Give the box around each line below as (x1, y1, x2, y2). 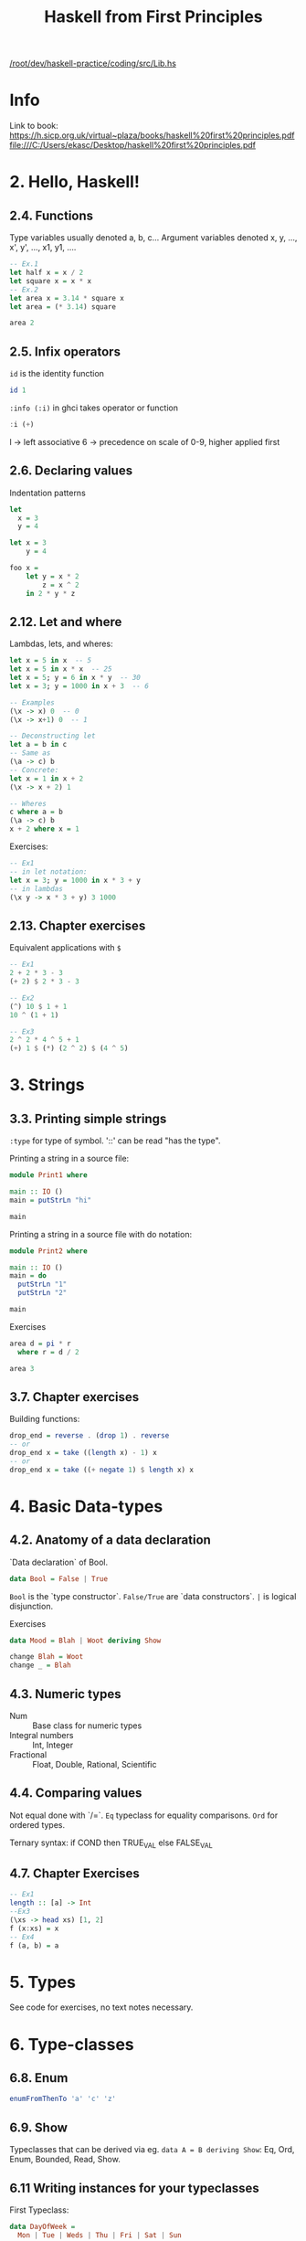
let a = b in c (9, 740, 68, 749)
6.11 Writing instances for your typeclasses (9, 2180, 260, 2195)
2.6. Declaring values (9, 463, 133, 479)
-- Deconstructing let (9, 731, 96, 741)
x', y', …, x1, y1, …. (9, 242, 77, 253)
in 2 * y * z (26, 589, 76, 598)
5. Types (9, 1971, 76, 1992)
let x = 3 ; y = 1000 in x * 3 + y (9, 876, 142, 885)
